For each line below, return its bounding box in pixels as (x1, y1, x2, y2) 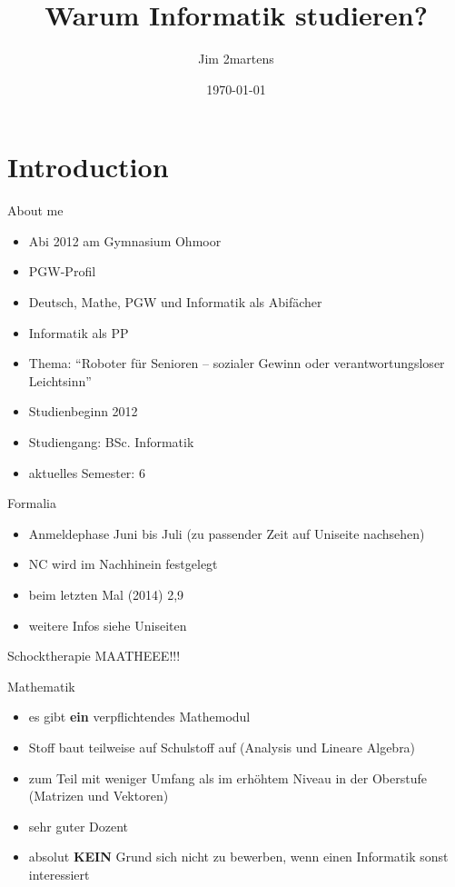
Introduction (7, 148, 169, 185)
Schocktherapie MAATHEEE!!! (7, 646, 181, 665)
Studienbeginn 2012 (28, 402, 138, 421)
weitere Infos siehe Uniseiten (28, 615, 187, 634)
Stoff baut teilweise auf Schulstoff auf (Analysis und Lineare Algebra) (28, 737, 416, 756)
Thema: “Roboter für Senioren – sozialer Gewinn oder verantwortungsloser (28, 354, 445, 373)
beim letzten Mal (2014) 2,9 (28, 584, 184, 603)
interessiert (28, 864, 90, 883)
